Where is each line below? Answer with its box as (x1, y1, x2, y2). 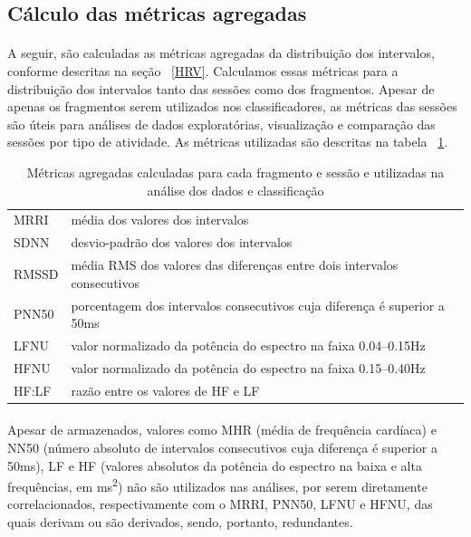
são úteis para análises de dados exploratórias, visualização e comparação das (7, 114, 436, 133)
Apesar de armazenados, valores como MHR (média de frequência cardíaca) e (7, 420, 437, 439)
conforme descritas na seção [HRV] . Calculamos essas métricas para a (7, 61, 399, 80)
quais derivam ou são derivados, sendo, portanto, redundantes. (7, 512, 353, 531)
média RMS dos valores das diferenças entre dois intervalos (71, 255, 399, 274)
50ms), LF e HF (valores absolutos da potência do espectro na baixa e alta (7, 455, 422, 475)
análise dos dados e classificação (147, 180, 324, 199)
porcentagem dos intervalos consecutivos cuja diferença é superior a (71, 295, 445, 314)
